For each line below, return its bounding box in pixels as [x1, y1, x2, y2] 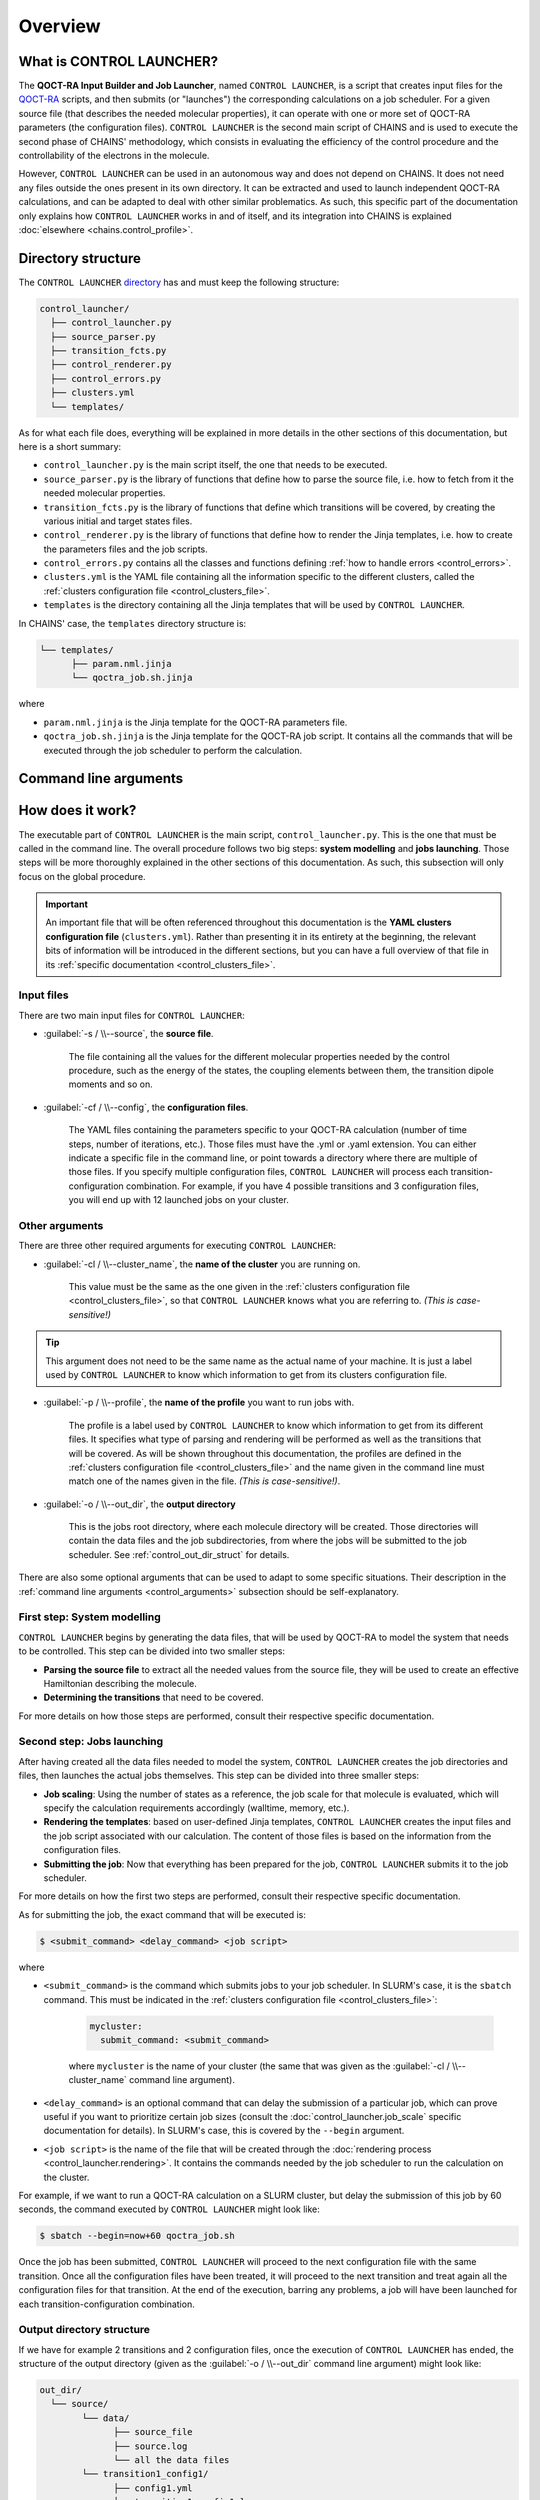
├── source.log [113, 2440, 188, 2452]
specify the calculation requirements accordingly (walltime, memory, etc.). [43, 1802, 350, 1814]
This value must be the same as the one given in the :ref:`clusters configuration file [68, 1280, 410, 1292]
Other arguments [18, 1218, 104, 1232]
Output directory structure [18, 2323, 150, 2337]
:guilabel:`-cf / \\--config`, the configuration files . [43, 1101, 249, 1113]
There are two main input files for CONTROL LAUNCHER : [18, 1009, 245, 1021]
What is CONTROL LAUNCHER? [18, 53, 219, 70]
